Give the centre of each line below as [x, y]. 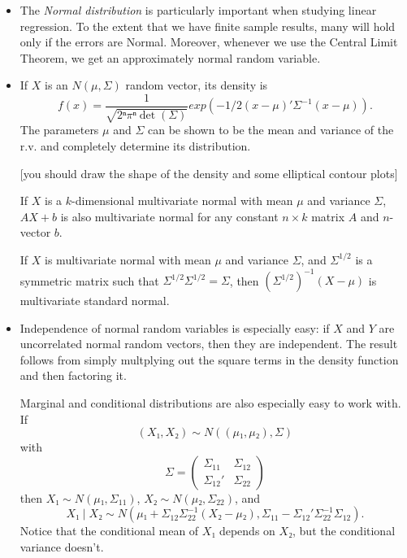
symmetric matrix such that [89, 280]
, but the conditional [344, 531]
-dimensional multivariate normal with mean [182, 201]
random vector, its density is [197, 85]
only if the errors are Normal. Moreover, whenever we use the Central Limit [209, 42]
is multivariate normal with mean [128, 259]
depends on [247, 531]
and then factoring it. [73, 375]
